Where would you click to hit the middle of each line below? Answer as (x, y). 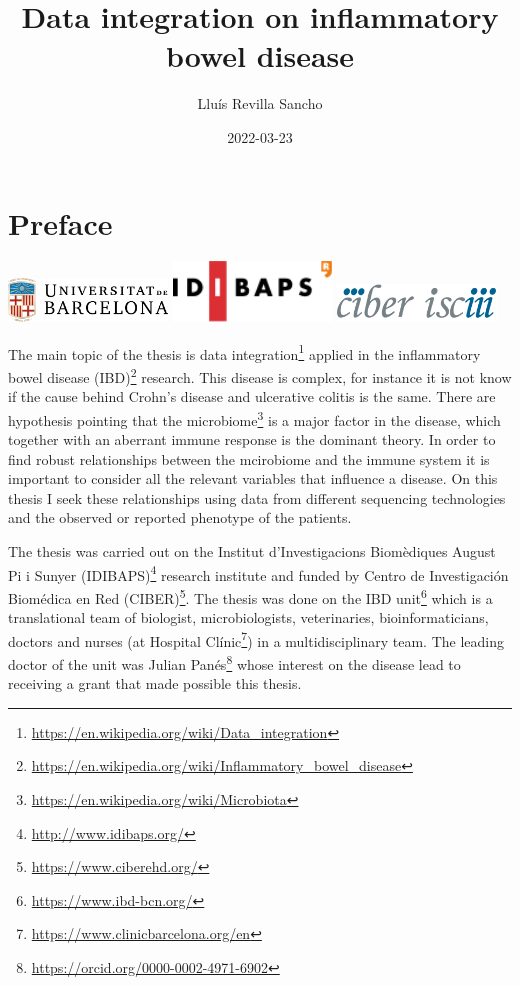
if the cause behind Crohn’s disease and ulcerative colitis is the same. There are (252, 396)
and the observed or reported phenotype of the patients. (180, 517)
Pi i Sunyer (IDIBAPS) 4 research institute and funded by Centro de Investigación (258, 573)
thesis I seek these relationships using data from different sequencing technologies (257, 497)
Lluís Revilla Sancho (260, 103)
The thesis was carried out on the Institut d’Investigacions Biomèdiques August (252, 551)
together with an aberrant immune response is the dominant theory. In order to (252, 439)
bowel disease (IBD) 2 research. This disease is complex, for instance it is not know (260, 375)
